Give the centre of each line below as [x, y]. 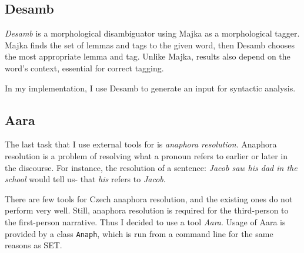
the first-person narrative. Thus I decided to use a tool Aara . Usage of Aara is [145, 221]
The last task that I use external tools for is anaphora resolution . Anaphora [141, 144]
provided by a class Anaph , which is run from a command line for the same [139, 233]
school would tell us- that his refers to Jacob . [85, 179]
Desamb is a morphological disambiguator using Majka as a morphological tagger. [152, 33]
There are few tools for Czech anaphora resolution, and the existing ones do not [149, 198]
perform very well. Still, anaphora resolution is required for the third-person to [147, 210]
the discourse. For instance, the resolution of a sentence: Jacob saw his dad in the [151, 167]
